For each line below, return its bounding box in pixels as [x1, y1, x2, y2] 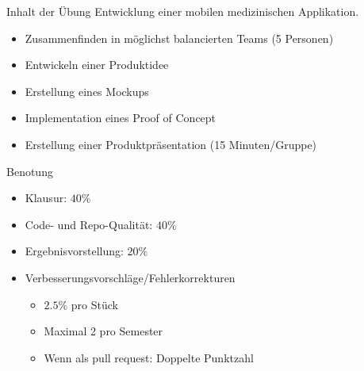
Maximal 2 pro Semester [44, 323, 163, 339]
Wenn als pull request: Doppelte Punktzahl [44, 349, 254, 365]
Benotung [6, 163, 53, 179]
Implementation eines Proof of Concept [25, 109, 216, 126]
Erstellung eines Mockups [25, 82, 149, 99]
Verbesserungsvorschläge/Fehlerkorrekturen [25, 269, 236, 285]
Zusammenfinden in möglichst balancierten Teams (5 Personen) [25, 29, 334, 46]
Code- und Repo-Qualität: [25, 216, 153, 232]
